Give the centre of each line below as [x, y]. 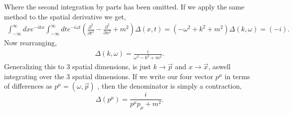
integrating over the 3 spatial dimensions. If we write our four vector [109, 76]
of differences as [28, 86]
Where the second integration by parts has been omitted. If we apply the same [124, 6]
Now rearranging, [30, 43]
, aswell [219, 66]
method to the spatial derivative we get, [65, 16]
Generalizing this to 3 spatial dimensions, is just [77, 66]
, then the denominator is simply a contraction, [170, 86]
